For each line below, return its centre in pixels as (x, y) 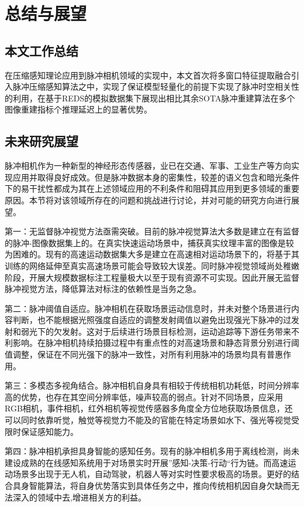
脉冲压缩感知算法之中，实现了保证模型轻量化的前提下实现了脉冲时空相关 (152, 86)
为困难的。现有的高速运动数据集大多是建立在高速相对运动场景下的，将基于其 (152, 254)
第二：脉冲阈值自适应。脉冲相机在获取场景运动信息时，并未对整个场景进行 (148, 308)
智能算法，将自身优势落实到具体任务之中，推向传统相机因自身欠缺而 (160, 485)
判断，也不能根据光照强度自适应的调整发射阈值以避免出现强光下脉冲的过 (152, 320)
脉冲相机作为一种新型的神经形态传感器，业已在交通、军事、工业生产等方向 (148, 166)
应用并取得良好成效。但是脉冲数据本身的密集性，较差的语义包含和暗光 (148, 177)
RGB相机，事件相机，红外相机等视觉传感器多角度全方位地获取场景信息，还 (149, 408)
